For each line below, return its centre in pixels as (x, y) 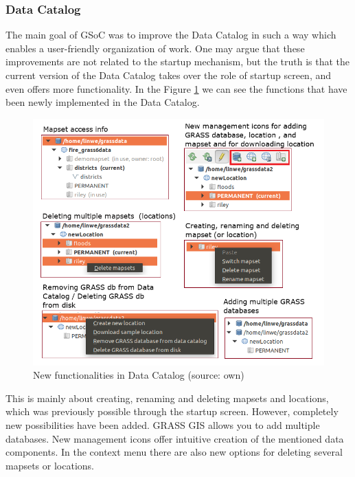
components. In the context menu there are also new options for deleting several (174, 452)
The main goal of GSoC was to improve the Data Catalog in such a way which (171, 35)
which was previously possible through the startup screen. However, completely (172, 411)
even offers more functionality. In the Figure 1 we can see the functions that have (176, 88)
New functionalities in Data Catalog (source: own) (139, 375)
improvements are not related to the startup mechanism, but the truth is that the (177, 62)
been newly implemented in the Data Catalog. (103, 102)
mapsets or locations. (50, 465)
